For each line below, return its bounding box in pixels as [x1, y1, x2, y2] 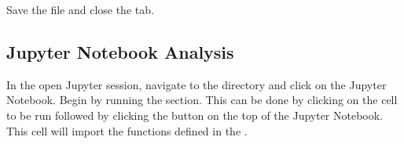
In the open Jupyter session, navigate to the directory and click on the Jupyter [6, 76, 387, 92]
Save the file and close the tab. [6, 2, 154, 17]
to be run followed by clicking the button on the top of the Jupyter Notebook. [6, 106, 384, 123]
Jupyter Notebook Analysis [6, 39, 234, 63]
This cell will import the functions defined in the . [6, 122, 248, 139]
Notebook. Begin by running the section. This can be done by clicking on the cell [6, 92, 398, 108]
